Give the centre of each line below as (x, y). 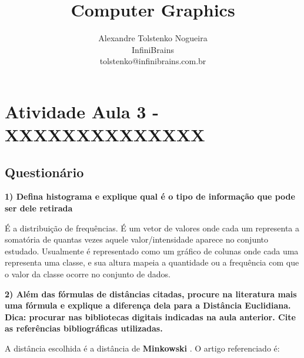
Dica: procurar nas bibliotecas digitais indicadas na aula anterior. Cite (150, 316)
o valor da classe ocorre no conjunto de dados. (88, 274)
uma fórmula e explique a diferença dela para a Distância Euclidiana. (148, 305)
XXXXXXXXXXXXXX (105, 135)
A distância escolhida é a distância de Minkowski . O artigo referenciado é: (142, 348)
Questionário (44, 172)
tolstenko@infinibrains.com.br (153, 61)
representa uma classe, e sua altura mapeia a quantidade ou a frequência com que (152, 262)
